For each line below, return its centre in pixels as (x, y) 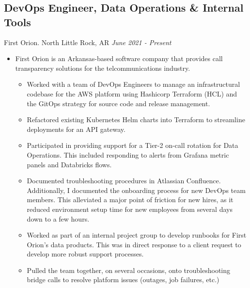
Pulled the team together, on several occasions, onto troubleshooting (129, 270)
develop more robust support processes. (85, 254)
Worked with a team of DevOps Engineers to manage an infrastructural (133, 84)
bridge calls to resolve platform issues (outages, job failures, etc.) (123, 280)
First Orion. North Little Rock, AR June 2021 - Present (88, 42)
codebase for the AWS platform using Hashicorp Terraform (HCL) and (132, 93)
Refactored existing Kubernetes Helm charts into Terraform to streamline (136, 120)
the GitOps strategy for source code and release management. (118, 103)
